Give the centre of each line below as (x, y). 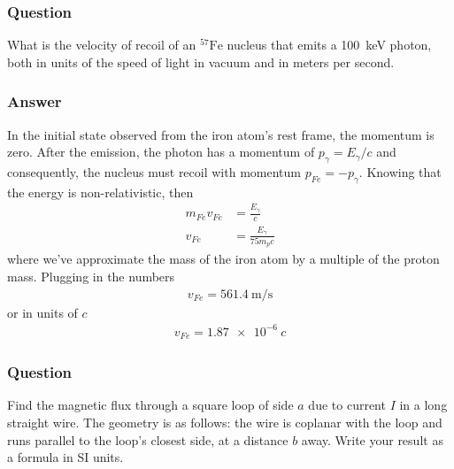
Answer (35, 101)
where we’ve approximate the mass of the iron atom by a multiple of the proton (223, 259)
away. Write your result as (372, 439)
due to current (347, 405)
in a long (423, 405)
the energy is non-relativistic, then (100, 192)
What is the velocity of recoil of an (102, 45)
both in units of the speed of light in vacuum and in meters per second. (201, 62)
